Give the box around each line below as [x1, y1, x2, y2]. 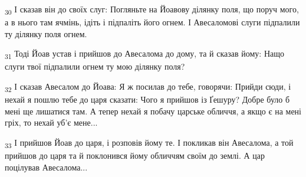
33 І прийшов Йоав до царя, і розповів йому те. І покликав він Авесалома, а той [5, 136, 294, 150]
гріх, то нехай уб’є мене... [5, 116, 98, 129]
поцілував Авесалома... [5, 160, 88, 173]
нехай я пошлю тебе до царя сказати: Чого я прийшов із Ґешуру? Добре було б [5, 93, 290, 106]
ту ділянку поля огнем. [5, 27, 87, 40]
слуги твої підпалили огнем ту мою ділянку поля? [5, 60, 185, 73]
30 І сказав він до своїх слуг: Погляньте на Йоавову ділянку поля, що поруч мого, [5, 3, 299, 17]
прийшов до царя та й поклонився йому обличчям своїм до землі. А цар [5, 149, 265, 162]
